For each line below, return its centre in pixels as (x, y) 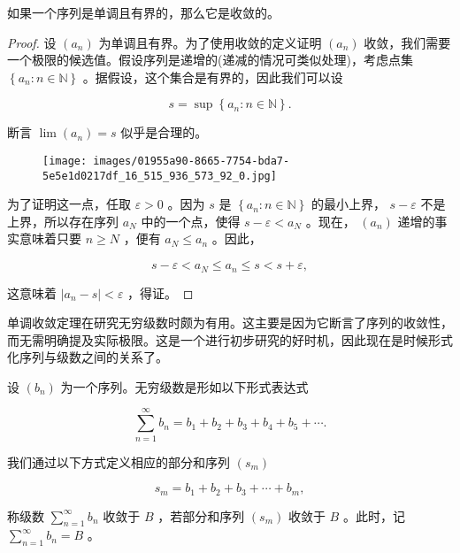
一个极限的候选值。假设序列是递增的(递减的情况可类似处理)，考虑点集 (210, 60)
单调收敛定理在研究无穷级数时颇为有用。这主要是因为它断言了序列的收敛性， (230, 323)
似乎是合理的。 (164, 132)
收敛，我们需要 (407, 42)
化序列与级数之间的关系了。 (88, 357)
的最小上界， (348, 204)
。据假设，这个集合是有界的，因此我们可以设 (213, 77)
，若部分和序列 (201, 515)
